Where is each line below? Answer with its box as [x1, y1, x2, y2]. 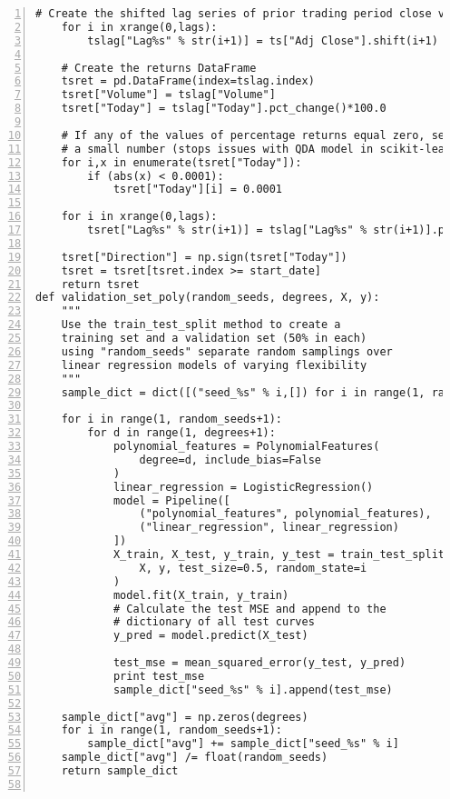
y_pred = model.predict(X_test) [112, 629, 308, 643]
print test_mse [112, 669, 205, 683]
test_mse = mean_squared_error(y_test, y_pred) [112, 656, 406, 669]
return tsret [61, 277, 140, 291]
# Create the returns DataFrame [61, 61, 257, 75]
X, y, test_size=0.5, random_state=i [139, 561, 367, 574]
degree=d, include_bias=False [139, 453, 321, 466]
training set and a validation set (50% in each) [61, 332, 367, 345]
